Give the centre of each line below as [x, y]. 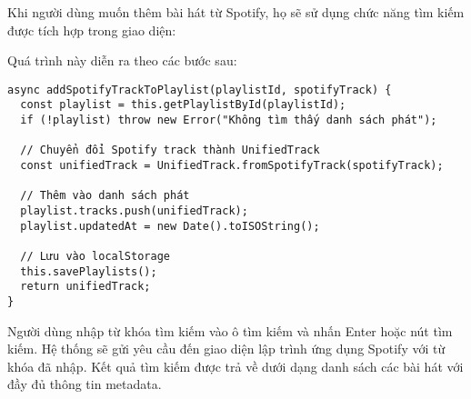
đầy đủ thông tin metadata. [85, 384]
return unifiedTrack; [85, 287]
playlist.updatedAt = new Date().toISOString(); [170, 226]
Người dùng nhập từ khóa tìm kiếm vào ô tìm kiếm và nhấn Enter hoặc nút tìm [230, 330]
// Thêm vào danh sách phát [105, 196]
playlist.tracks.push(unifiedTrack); [134, 211]
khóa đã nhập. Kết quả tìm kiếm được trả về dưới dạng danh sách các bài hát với [235, 366]
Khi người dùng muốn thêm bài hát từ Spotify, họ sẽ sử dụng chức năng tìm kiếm [236, 12]
